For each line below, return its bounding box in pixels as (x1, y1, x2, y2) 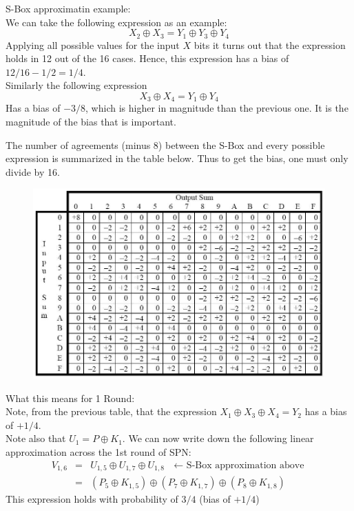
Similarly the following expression (6, 78, 147, 92)
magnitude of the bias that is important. (6, 114, 176, 129)
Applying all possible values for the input (6, 37, 180, 52)
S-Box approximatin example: (6, 1, 131, 15)
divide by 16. (6, 164, 60, 179)
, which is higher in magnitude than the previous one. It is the (85, 101, 348, 115)
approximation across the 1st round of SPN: (6, 445, 191, 459)
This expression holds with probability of (6, 492, 178, 506)
